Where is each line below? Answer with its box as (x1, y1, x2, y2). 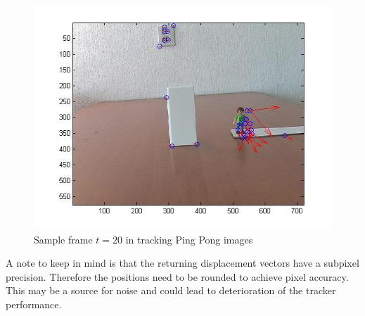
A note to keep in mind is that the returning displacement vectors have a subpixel (6, 255, 359, 270)
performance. (6, 296, 62, 311)
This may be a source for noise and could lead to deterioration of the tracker (6, 283, 336, 298)
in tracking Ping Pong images (125, 232, 253, 246)
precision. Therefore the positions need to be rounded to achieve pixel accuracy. (6, 269, 349, 284)
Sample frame (34, 232, 93, 246)
